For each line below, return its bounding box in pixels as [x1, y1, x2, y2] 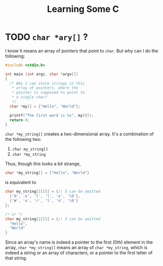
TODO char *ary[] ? [5, 31, 88, 43]
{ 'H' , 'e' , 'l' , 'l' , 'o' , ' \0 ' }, [9, 194, 81, 199]
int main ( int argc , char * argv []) [5, 71, 79, 76]
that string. [5, 255, 27, 261]
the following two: [5, 136, 42, 142]
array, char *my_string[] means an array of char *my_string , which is [5, 245, 148, 251]
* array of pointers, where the [11, 85, 79, 90]
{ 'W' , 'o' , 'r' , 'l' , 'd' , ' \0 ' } [9, 199, 79, 203]
